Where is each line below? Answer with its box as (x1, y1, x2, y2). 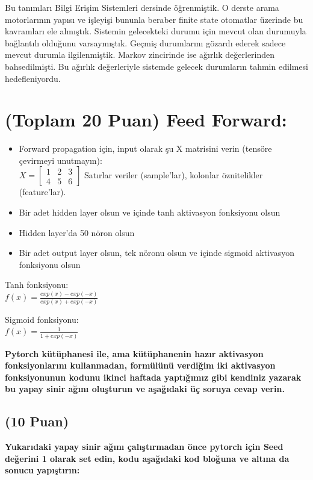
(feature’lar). (19, 185, 66, 198)
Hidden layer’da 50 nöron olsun (19, 226, 135, 238)
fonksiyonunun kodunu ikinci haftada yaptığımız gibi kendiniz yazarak (5, 370, 302, 383)
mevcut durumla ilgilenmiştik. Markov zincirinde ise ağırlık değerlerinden (5, 48, 275, 61)
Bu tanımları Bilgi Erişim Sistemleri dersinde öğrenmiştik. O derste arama (5, 1, 279, 13)
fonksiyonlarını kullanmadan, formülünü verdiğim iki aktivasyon (5, 359, 276, 372)
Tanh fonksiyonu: (5, 278, 69, 291)
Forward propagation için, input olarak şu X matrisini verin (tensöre (19, 142, 272, 155)
